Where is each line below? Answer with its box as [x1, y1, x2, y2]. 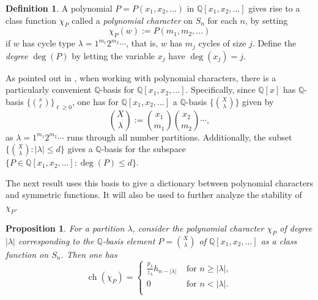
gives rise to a [248, 2, 300, 14]
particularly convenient [6, 83, 92, 96]
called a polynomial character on [72, 13, 193, 26]
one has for [77, 95, 119, 108]
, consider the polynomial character [132, 221, 264, 234]
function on [6, 247, 49, 260]
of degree [279, 221, 312, 234]
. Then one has [61, 247, 117, 260]
